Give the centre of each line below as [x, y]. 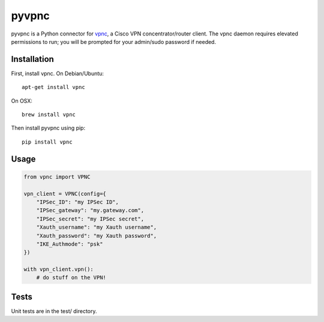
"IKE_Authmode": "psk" [70, 244]
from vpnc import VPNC [57, 177]
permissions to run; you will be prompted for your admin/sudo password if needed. [113, 41]
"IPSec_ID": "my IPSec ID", [78, 202]
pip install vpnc [47, 142]
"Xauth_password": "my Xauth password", [97, 235]
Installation [32, 59]
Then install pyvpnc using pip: [48, 128]
